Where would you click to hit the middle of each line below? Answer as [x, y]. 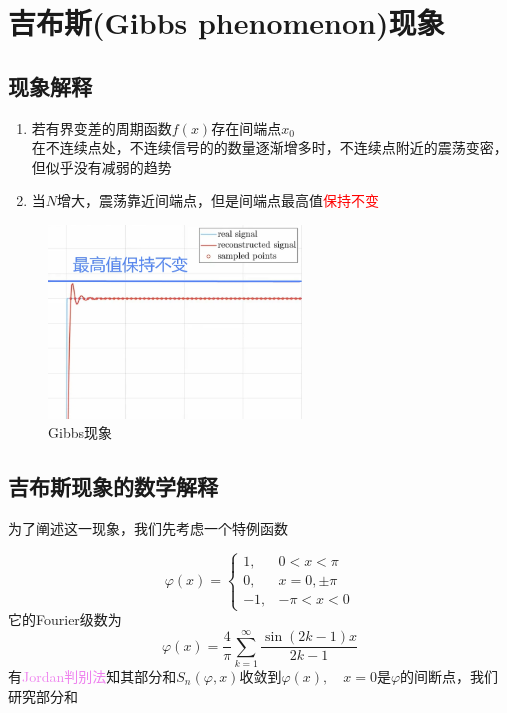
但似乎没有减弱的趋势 [101, 166]
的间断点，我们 [449, 676]
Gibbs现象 [80, 432]
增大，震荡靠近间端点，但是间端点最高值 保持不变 [218, 200]
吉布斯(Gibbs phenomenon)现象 [226, 22]
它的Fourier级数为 [65, 619]
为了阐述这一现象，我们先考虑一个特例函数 [148, 528]
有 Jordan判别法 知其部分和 [92, 676]
